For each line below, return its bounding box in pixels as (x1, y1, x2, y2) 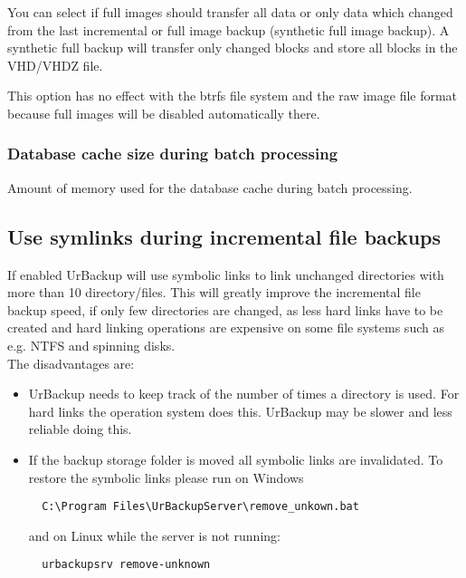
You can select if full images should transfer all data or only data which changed (7, 3, 453, 21)
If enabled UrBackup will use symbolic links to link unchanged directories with (7, 265, 444, 284)
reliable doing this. (28, 419, 132, 438)
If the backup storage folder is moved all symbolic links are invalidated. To (28, 449, 443, 468)
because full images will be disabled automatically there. (7, 103, 320, 122)
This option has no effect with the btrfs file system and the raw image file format (7, 86, 458, 105)
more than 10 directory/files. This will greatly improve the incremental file (7, 283, 421, 302)
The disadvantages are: (7, 353, 135, 372)
